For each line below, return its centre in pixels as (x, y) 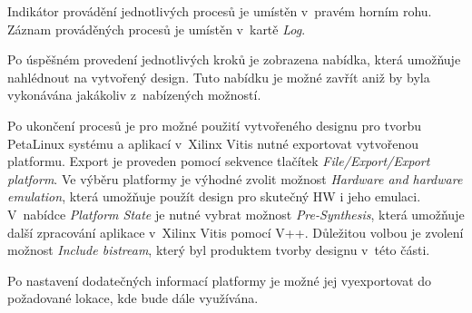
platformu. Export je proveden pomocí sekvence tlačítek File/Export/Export (219, 161)
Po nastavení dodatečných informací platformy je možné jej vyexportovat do (220, 280)
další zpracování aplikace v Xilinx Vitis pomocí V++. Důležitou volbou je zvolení (236, 232)
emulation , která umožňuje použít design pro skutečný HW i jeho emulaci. (214, 196)
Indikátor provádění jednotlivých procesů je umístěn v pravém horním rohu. (220, 11)
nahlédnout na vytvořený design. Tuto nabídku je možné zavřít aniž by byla (219, 77)
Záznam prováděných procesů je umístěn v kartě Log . (157, 29)
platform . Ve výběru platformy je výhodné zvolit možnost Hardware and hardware (235, 178)
